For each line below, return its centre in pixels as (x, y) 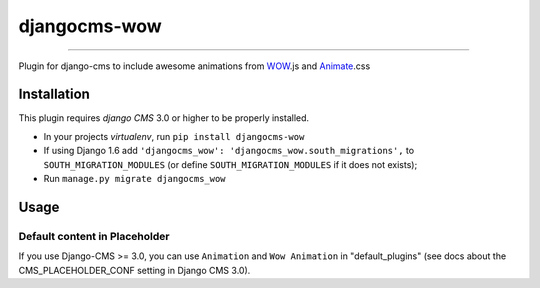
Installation (54, 94)
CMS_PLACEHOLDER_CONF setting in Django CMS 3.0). (134, 270)
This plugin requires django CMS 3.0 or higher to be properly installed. (164, 118)
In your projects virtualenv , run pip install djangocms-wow (174, 136)
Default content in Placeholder (94, 236)
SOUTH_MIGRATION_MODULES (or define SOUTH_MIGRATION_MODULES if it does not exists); (230, 164)
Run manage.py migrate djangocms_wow (134, 179)
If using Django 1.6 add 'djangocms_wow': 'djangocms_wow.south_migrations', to (229, 151)
